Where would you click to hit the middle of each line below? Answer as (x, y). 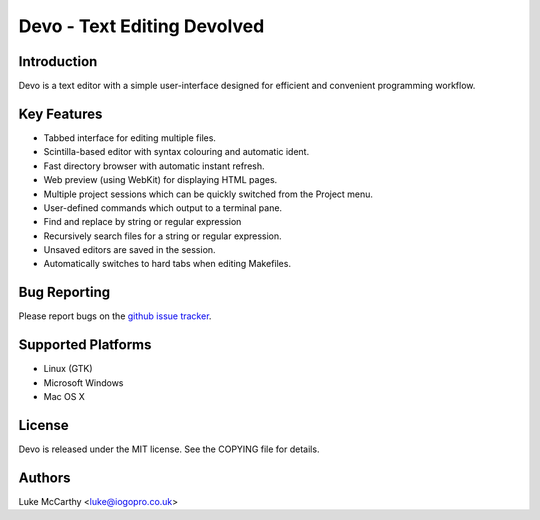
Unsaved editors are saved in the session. (129, 250)
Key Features (60, 113)
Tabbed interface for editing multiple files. (130, 137)
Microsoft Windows (83, 382)
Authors (44, 477)
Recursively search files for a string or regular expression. (162, 236)
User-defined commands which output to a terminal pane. (163, 207)
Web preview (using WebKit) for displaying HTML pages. (160, 180)
